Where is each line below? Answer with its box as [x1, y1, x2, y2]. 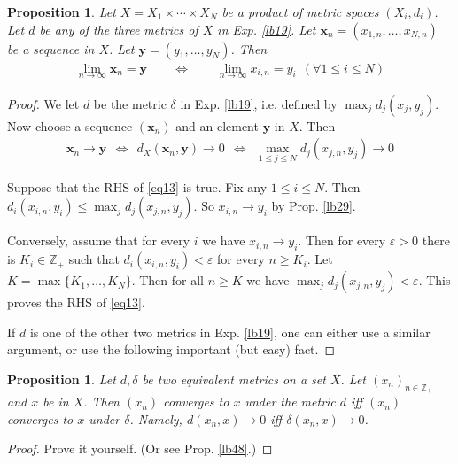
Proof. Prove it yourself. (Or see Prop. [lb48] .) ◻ [7, 439, 273, 458]
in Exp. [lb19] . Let [217, 19, 316, 38]
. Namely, [129, 409, 182, 428]
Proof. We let [7, 94, 80, 112]
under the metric [245, 392, 336, 411]
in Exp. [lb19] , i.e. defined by [180, 94, 338, 112]
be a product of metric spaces [221, 3, 379, 20]
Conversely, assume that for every [7, 231, 190, 250]
